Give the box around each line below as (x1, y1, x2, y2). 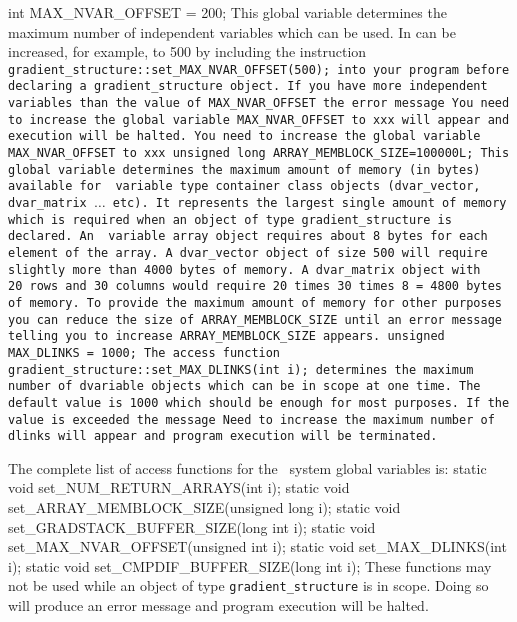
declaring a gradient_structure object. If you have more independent (8, 79, 488, 94)
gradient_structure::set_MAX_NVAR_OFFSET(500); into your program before (8, 62, 510, 77)
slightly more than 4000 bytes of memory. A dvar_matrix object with (8, 262, 481, 277)
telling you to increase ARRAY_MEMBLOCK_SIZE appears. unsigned (8, 329, 445, 344)
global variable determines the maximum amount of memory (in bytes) (8, 162, 481, 177)
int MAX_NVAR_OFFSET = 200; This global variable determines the (8, 2, 447, 22)
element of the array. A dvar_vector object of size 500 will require (8, 246, 488, 260)
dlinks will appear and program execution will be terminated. (8, 429, 438, 444)
